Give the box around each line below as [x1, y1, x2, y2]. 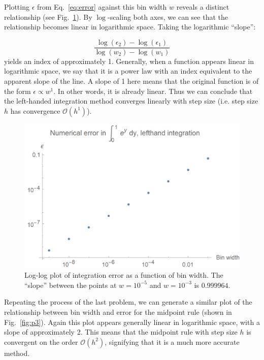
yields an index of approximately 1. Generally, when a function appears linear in [4, 55, 254, 66]
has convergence [10, 105, 60, 116]
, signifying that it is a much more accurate [105, 336, 240, 347]
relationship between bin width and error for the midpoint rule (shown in [4, 306, 232, 317]
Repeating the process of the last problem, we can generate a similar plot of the [4, 297, 252, 307]
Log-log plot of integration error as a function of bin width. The [24, 270, 223, 280]
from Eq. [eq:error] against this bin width [37, 2, 167, 12]
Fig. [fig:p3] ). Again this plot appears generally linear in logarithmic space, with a [4, 316, 260, 327]
